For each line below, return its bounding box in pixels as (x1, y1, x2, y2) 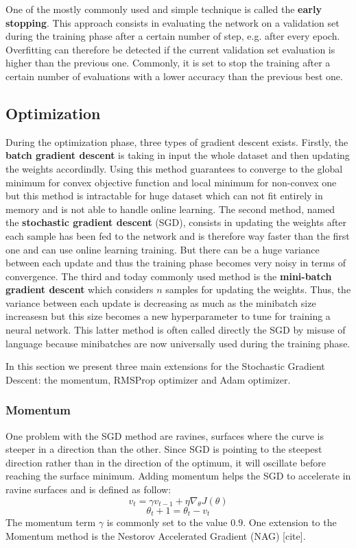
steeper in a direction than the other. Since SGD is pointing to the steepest (5, 442, 322, 456)
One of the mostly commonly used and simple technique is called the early (5, 2, 322, 16)
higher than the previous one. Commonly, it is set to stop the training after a (5, 55, 331, 70)
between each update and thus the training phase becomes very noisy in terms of (5, 256, 346, 270)
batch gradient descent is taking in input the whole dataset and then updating (5, 148, 350, 162)
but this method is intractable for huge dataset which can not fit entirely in (5, 188, 323, 203)
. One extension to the (243, 515, 337, 530)
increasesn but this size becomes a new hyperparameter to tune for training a (5, 309, 331, 323)
